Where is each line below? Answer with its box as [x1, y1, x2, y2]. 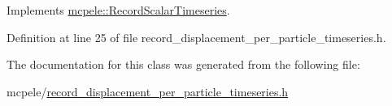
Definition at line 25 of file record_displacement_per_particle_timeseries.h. [7, 28, 386, 45]
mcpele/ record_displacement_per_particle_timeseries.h [7, 83, 289, 100]
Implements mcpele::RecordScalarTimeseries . [7, 2, 230, 18]
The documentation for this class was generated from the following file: [7, 56, 360, 73]
